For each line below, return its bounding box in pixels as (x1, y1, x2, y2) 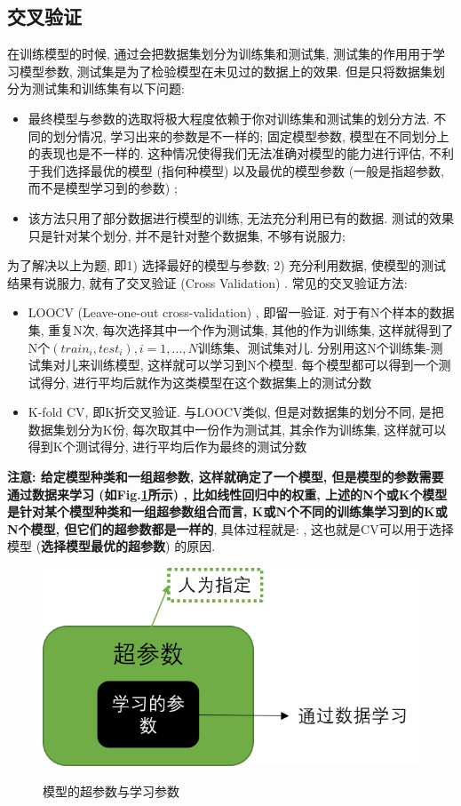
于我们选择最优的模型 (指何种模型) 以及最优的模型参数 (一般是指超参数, (28, 161, 445, 180)
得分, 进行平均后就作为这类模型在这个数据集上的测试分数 (40, 372, 372, 391)
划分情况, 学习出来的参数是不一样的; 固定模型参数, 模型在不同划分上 (52, 126, 449, 145)
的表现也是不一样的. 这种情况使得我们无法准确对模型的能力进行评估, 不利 (28, 144, 454, 163)
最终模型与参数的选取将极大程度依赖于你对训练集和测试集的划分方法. (28, 108, 430, 127)
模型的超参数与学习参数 (43, 781, 179, 800)
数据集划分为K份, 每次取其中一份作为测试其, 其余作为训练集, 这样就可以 (28, 419, 447, 438)
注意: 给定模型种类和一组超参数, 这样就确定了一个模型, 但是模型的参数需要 (7, 467, 444, 486)
